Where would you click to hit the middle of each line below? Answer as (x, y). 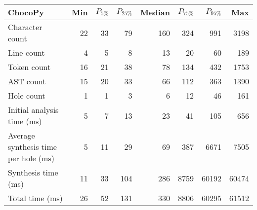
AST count (27, 81)
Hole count (27, 95)
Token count (29, 67)
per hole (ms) (31, 158)
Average (21, 135)
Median (155, 12)
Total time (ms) (35, 198)
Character (25, 27)
